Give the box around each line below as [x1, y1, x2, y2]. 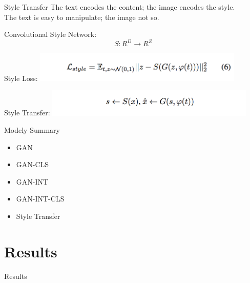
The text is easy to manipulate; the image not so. [4, 11, 159, 22]
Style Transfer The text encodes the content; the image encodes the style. [4, 2, 235, 12]
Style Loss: [4, 72, 38, 83]
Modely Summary [4, 125, 60, 135]
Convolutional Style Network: [4, 29, 97, 39]
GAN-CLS [16, 159, 49, 170]
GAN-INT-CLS [16, 193, 65, 204]
